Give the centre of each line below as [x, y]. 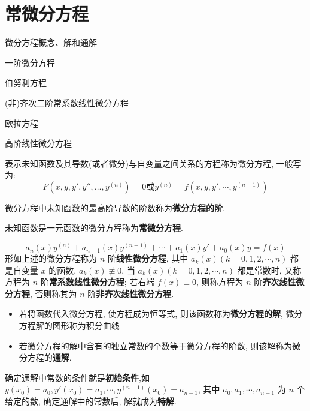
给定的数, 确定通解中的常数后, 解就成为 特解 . [91, 401]
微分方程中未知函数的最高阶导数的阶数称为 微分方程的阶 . [115, 207]
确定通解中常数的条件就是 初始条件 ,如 [77, 377]
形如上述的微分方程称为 [51, 258]
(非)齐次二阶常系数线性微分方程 [67, 102]
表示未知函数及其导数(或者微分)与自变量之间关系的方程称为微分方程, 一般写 [153, 163]
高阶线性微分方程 [38, 143]
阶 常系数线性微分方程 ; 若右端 [98, 282]
